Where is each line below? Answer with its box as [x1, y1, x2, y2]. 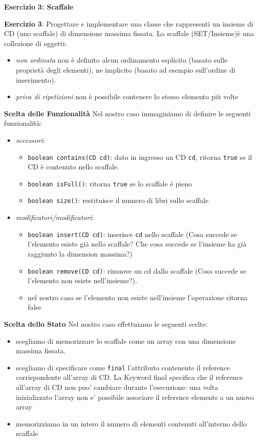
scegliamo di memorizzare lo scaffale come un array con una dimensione [16, 335, 236, 346]
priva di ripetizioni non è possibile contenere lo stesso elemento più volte [16, 91, 238, 102]
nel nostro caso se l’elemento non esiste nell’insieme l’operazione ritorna [28, 292, 248, 302]
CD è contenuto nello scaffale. [28, 161, 119, 172]
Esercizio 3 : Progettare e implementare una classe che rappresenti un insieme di [4, 18, 253, 29]
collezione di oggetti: [4, 38, 67, 48]
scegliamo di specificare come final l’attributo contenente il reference [16, 362, 230, 372]
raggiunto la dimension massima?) [28, 248, 133, 259]
